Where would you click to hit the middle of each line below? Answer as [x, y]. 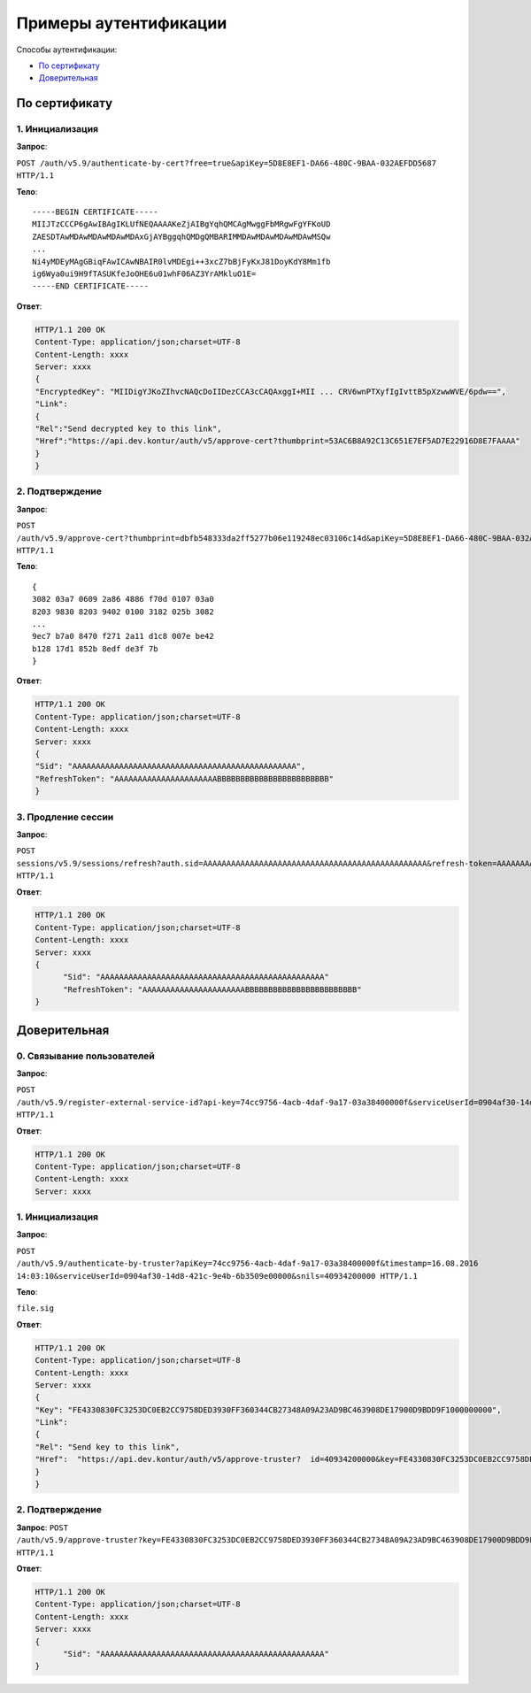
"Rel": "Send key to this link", [108, 1447]
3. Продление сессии [65, 817]
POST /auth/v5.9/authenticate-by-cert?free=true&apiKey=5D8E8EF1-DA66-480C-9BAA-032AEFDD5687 [227, 163]
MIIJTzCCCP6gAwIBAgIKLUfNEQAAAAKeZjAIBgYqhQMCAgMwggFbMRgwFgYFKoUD [181, 224]
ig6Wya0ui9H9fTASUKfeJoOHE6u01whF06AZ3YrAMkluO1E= [144, 274]
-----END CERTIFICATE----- [91, 286]
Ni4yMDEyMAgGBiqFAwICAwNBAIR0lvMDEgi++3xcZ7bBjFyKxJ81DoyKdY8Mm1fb [181, 262]
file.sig [35, 1308]
